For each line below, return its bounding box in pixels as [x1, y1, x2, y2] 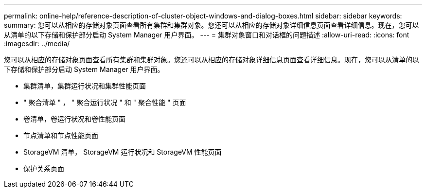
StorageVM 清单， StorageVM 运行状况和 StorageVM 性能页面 [23, 148, 222, 156]
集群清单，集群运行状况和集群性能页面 [23, 82, 146, 90]
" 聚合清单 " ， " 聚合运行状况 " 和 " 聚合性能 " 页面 [23, 98, 186, 106]
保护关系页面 [23, 164, 64, 173]
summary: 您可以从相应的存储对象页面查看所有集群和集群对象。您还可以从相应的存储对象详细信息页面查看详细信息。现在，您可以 [4, 21, 419, 29]
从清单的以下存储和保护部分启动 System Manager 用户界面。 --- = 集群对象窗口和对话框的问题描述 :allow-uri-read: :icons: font [4, 31, 409, 39]
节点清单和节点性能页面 [23, 131, 98, 140]
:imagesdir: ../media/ [4, 39, 70, 48]
